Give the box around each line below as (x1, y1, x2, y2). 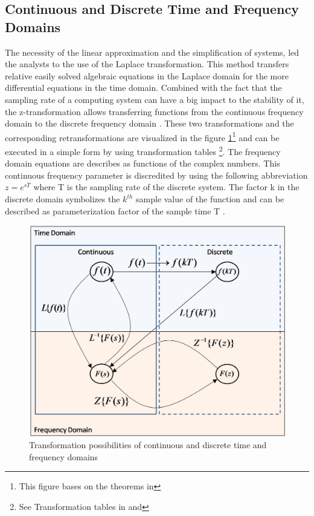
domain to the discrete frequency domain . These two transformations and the (5, 117, 294, 130)
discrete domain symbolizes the (5, 193, 120, 205)
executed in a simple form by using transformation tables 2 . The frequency (5, 144, 281, 157)
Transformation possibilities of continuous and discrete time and (29, 438, 267, 451)
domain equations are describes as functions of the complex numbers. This (5, 157, 280, 170)
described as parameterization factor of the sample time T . (5, 204, 225, 217)
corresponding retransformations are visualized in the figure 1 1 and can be (5, 129, 280, 144)
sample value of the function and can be (136, 193, 284, 205)
